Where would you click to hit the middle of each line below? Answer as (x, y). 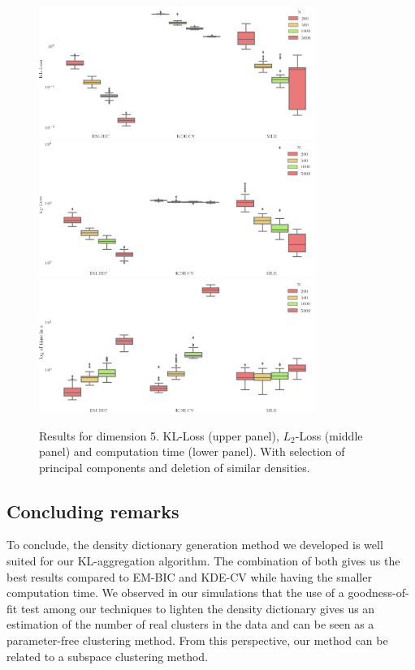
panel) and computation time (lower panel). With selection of (192, 451)
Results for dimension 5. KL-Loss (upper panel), (159, 435)
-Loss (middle (329, 435)
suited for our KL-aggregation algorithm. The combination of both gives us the (203, 561)
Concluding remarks (93, 511)
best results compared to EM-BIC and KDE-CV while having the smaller (189, 576)
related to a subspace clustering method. (108, 656)
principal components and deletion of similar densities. (175, 467)
